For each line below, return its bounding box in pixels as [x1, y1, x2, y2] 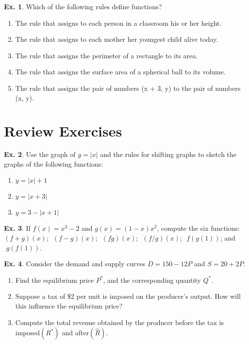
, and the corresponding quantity [103, 275, 201, 285]
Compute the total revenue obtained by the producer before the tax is [15, 317, 224, 327]
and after [62, 327, 89, 338]
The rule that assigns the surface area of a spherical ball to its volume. [15, 67, 226, 77]
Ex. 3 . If [4, 223, 31, 233]
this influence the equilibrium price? [15, 301, 123, 311]
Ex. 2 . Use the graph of [4, 149, 76, 159]
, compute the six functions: [157, 223, 240, 233]
